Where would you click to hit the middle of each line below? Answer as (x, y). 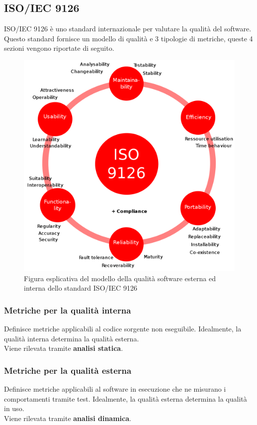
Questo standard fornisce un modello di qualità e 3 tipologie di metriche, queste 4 (128, 38)
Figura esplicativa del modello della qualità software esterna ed (120, 278)
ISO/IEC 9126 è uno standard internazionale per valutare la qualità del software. (128, 29)
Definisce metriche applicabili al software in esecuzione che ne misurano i (115, 388)
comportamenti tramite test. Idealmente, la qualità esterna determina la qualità (126, 398)
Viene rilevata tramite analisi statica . (64, 348)
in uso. (14, 408)
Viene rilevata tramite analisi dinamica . (68, 418)
